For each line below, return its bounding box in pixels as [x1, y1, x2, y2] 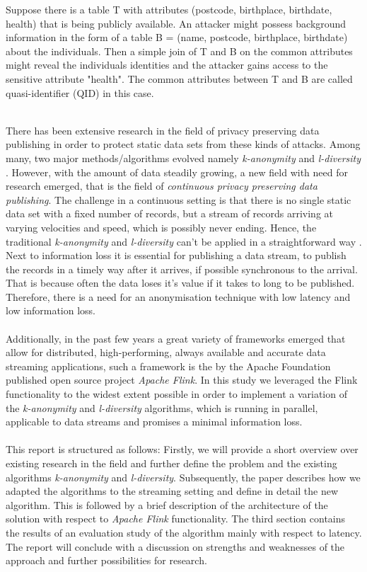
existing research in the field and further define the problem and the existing [6, 456, 337, 470]
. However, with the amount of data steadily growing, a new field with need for [6, 164, 348, 179]
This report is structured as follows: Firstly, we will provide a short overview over [6, 442, 359, 457]
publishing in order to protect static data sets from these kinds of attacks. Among [6, 137, 361, 151]
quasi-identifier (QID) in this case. [6, 85, 154, 100]
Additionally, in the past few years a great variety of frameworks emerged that [6, 331, 346, 345]
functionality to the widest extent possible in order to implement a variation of [6, 387, 347, 401]
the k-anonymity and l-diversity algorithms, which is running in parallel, [6, 400, 318, 415]
